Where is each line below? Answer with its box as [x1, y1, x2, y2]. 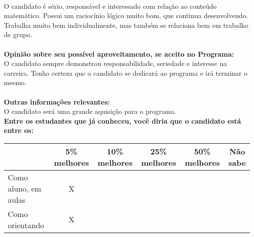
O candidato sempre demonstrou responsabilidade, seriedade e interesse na [4, 58, 227, 68]
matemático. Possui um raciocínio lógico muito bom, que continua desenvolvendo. [4, 10, 248, 21]
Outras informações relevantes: [4, 96, 110, 107]
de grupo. [4, 29, 33, 40]
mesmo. [4, 77, 26, 87]
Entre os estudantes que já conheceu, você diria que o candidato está [4, 115, 241, 126]
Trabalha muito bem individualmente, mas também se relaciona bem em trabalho [4, 20, 249, 30]
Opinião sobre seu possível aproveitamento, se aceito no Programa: [4, 48, 234, 59]
